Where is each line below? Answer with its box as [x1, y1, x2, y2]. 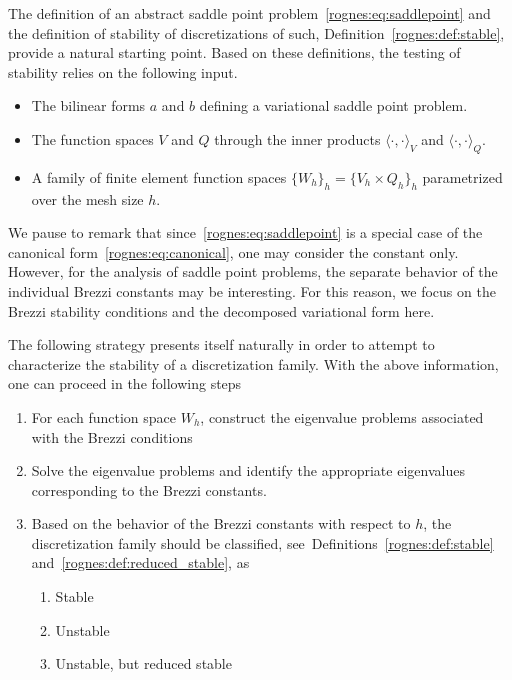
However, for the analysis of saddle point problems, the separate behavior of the [8, 261, 498, 282]
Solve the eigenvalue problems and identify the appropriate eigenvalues [31, 460, 465, 481]
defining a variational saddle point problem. [199, 95, 468, 116]
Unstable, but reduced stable [55, 653, 232, 674]
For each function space [31, 406, 176, 427]
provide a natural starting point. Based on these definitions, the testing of [8, 42, 461, 63]
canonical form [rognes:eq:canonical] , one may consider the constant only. [8, 241, 459, 262]
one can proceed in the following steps [8, 373, 242, 394]
